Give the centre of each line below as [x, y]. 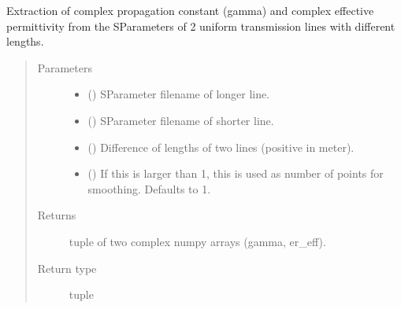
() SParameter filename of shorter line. [181, 120]
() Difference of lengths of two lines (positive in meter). [221, 147]
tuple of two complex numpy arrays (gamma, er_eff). [197, 241]
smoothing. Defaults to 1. [149, 188]
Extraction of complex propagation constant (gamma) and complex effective [190, 10]
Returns [57, 215]
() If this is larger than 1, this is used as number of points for [236, 173]
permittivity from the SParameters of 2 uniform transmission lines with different [201, 26]
